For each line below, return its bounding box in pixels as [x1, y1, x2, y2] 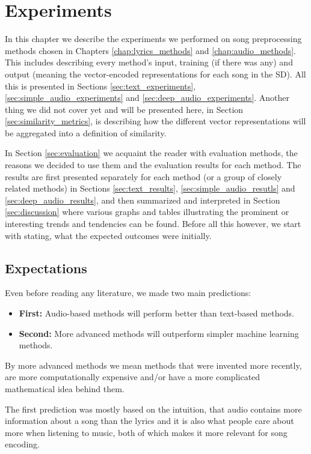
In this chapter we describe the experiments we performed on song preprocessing [5, 32, 302, 45]
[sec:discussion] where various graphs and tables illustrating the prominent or [5, 205, 289, 218]
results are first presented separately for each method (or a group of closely [5, 170, 282, 183]
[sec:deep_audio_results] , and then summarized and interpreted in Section [5, 193, 280, 206]
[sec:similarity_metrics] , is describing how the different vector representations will [5, 115, 306, 127]
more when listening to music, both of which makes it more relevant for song [5, 426, 288, 438]
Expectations [5, 258, 87, 277]
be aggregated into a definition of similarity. [5, 126, 167, 139]
